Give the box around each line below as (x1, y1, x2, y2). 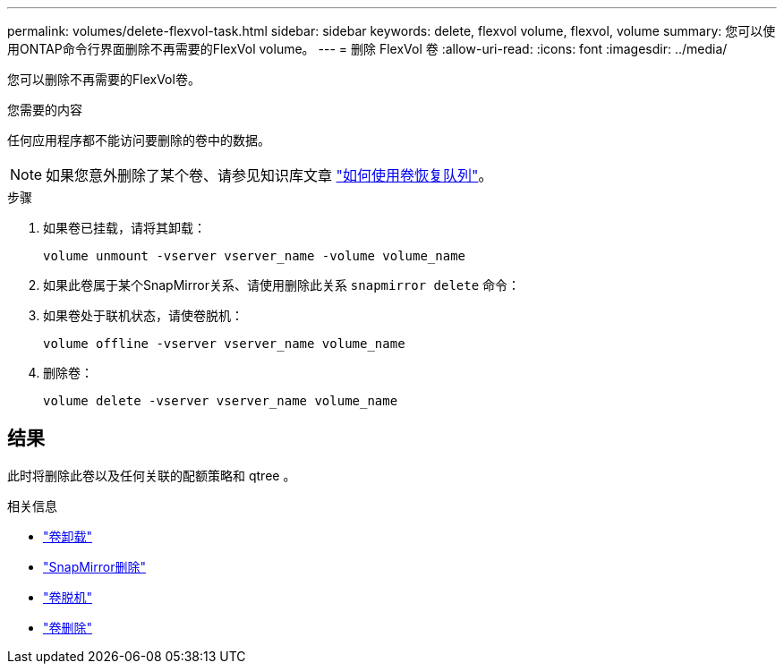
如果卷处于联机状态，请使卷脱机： (43, 308, 243, 323)
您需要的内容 (7, 102, 82, 117)
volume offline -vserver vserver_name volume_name (43, 336, 405, 351)
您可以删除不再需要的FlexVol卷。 (7, 72, 200, 87)
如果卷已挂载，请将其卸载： (43, 220, 206, 235)
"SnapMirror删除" (43, 558, 146, 574)
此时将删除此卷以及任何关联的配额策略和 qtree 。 (7, 467, 296, 483)
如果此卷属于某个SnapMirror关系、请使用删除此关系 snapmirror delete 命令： (43, 277, 521, 293)
